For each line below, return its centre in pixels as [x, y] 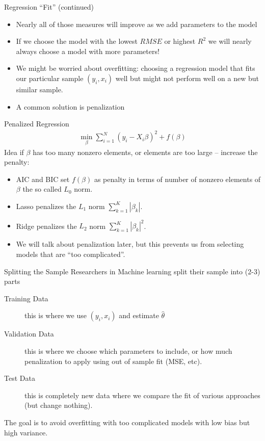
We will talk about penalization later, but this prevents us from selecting [130, 244]
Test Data [20, 378]
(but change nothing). [59, 405]
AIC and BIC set [43, 179]
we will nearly [230, 41]
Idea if [14, 152]
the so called [42, 189]
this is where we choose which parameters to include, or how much [128, 351]
